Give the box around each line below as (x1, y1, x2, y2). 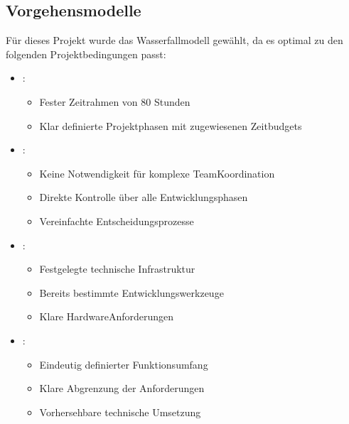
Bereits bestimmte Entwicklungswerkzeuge (39, 285, 224, 300)
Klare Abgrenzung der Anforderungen (39, 381, 205, 396)
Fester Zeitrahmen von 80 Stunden (39, 94, 190, 109)
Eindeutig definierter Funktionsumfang (39, 357, 208, 371)
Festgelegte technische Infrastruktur (39, 261, 195, 276)
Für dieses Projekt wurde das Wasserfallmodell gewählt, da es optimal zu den (6, 33, 343, 48)
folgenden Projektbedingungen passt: (6, 46, 166, 61)
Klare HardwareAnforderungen (39, 309, 174, 324)
